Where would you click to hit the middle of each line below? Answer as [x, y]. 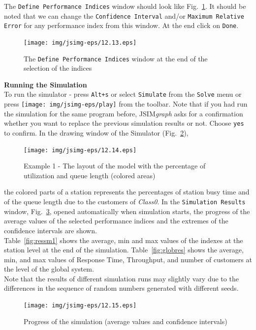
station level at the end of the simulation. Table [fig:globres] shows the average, [124, 250]
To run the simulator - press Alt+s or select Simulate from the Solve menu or [123, 94]
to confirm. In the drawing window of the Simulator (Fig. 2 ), [96, 133]
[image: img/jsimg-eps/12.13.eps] [80, 42]
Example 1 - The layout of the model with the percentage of [115, 166]
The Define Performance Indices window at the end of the [116, 58]
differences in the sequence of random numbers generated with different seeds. [121, 288]
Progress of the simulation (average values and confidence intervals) [126, 321]
